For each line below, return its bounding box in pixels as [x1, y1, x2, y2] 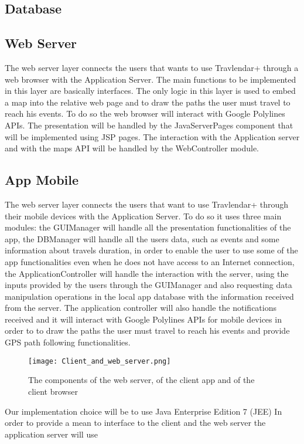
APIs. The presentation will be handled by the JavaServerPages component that [5, 118, 293, 131]
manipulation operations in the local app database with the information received [5, 290, 294, 302]
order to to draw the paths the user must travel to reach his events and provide [5, 324, 290, 337]
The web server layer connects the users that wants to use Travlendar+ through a [5, 61, 299, 73]
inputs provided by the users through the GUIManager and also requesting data [5, 279, 292, 291]
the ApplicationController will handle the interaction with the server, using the [5, 267, 289, 279]
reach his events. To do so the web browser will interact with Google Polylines [5, 107, 285, 120]
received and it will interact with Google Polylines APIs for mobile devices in [5, 313, 282, 325]
